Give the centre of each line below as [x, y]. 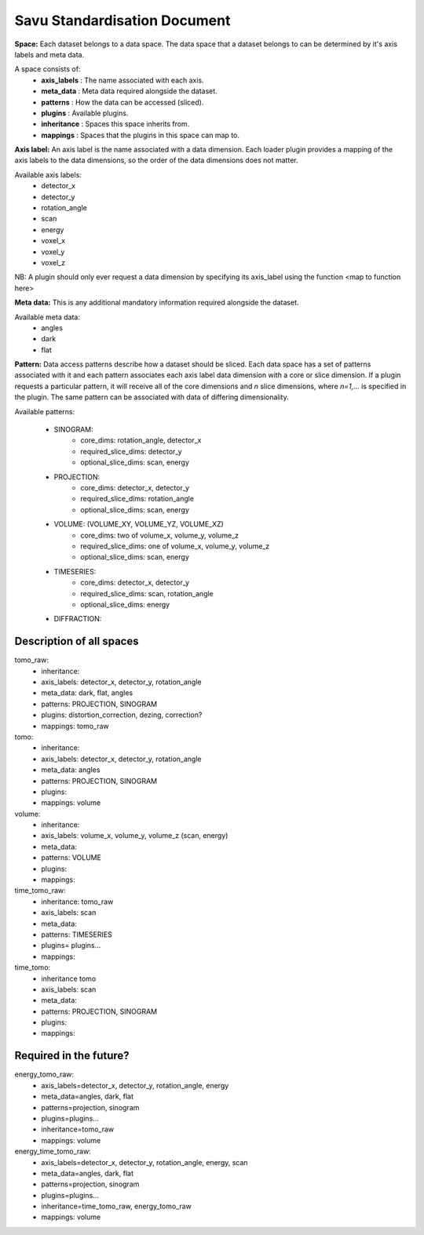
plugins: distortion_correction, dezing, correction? [122, 715]
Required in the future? [72, 1056]
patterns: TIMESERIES [77, 934]
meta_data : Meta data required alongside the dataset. [129, 91]
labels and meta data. [49, 54]
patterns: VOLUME [71, 858]
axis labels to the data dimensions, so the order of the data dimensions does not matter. [156, 160]
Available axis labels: [48, 175]
